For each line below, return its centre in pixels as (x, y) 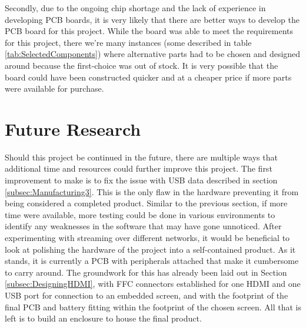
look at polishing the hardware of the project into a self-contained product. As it (150, 249)
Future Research (73, 128)
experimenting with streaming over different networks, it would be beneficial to (147, 238)
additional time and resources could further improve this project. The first (139, 168)
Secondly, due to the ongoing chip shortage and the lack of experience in (135, 8)
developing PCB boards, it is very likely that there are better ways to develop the (152, 19)
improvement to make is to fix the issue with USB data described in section (141, 180)
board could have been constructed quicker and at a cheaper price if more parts (148, 77)
